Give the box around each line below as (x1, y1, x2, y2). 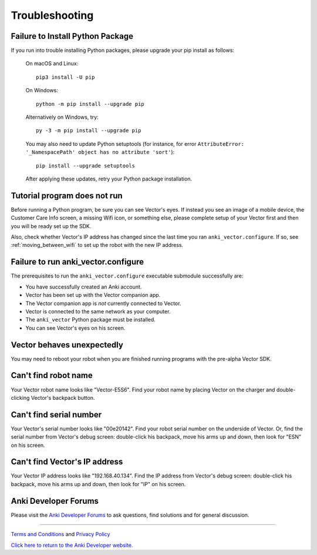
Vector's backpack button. (31, 394, 95, 401)
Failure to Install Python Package (11, 31, 133, 41)
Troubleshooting (11, 9, 94, 22)
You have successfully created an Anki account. (25, 283, 142, 290)
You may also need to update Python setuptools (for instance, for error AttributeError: (25, 140, 245, 147)
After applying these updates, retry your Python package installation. (25, 175, 193, 182)
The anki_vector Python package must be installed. (25, 316, 156, 323)
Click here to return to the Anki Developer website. (11, 541, 133, 549)
